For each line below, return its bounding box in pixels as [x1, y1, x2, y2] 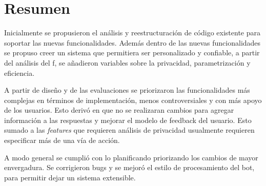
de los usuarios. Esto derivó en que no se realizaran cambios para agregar [4, 105, 234, 115]
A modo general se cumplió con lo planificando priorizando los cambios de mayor [4, 152, 258, 162]
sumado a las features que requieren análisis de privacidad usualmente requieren [4, 125, 255, 135]
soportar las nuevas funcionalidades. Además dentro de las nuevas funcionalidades [4, 37, 261, 48]
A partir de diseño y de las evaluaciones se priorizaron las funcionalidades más [4, 85, 250, 95]
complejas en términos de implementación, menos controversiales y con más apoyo [4, 94, 262, 105]
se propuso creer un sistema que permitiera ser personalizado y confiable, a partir [4, 47, 260, 58]
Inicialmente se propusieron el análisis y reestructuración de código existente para [4, 27, 261, 38]
